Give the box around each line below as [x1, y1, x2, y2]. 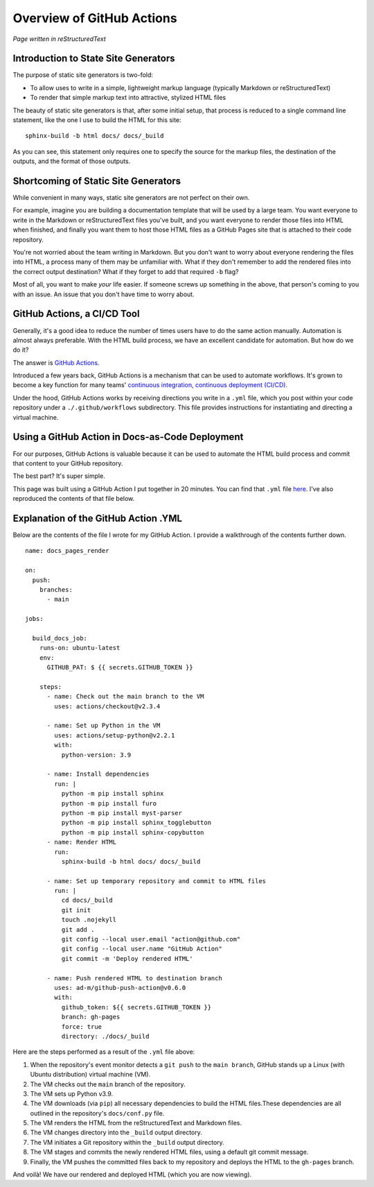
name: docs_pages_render [25, 547, 109, 555]
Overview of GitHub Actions [12, 10, 177, 26]
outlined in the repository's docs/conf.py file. [30, 1109, 165, 1117]
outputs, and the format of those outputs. [12, 157, 131, 166]
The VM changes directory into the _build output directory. [30, 1128, 202, 1137]
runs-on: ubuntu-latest [39, 644, 121, 652]
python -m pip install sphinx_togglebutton [61, 819, 211, 827]
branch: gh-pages [61, 1013, 121, 1021]
